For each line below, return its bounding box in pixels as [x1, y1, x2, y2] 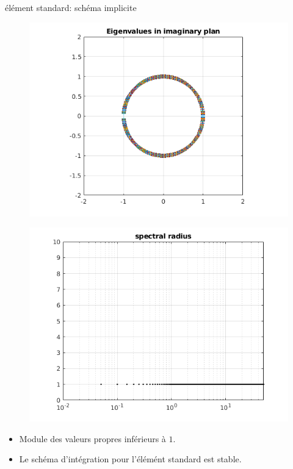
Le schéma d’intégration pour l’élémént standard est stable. [19, 453, 242, 465]
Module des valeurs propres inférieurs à [19, 432, 166, 445]
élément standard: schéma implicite [5, 1, 137, 13]
